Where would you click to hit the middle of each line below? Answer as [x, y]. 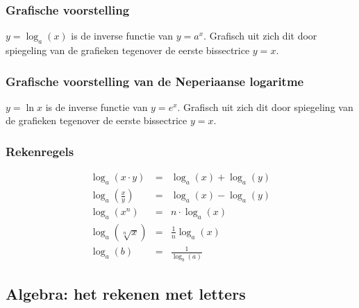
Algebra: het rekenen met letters [126, 294]
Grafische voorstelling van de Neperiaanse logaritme [155, 81]
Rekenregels [40, 151]
